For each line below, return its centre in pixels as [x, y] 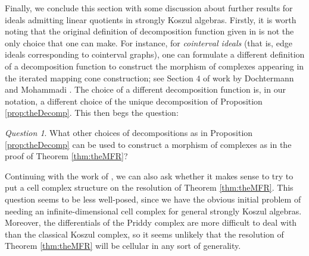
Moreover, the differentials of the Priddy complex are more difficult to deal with [151, 222]
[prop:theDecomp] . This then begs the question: [92, 113]
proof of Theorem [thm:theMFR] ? [66, 156]
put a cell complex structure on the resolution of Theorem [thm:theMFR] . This [149, 187]
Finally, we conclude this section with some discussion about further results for [149, 8]
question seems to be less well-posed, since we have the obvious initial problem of [153, 199]
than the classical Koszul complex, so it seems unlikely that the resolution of [144, 234]
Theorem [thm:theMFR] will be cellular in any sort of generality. [123, 246]
